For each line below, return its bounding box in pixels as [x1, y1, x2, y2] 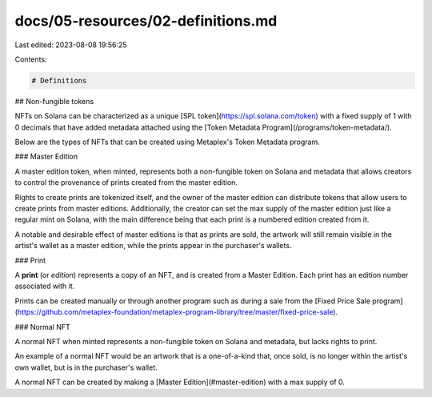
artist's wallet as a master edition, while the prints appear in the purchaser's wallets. [14, 241, 292, 251]
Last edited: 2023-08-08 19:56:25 [14, 40, 127, 50]
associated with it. [14, 281, 75, 291]
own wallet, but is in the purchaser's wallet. [14, 363, 158, 372]
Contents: [14, 54, 47, 64]
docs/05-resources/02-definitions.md [14, 12, 278, 30]
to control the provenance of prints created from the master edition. [14, 178, 238, 187]
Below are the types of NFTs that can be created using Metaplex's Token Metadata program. [14, 137, 320, 147]
